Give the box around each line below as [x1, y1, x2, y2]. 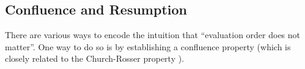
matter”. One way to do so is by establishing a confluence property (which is [5, 40, 291, 53]
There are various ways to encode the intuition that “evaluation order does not [5, 28, 301, 41]
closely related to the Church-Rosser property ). [5, 52, 185, 65]
